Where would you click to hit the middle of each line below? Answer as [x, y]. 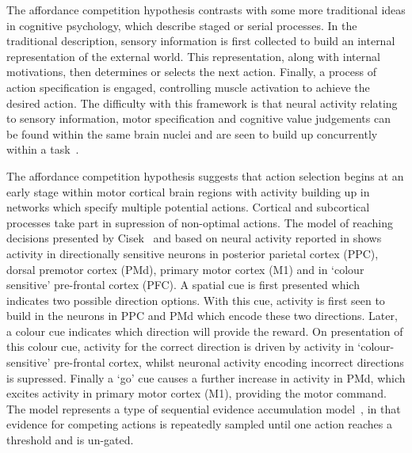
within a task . [43, 149]
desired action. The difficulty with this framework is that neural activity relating [202, 103]
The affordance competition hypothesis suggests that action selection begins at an [205, 175]
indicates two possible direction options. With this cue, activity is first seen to [196, 300]
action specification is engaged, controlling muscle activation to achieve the [188, 87]
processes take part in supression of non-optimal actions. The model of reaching [200, 222]
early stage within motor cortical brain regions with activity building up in [188, 191]
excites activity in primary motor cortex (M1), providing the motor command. [196, 393]
